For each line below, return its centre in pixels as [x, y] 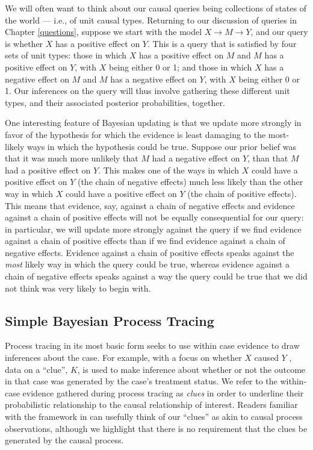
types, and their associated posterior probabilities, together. [115, 102]
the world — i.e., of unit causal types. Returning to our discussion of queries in [151, 20]
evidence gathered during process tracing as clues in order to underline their [163, 392]
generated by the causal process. [64, 440]
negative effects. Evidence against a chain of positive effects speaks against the [150, 252]
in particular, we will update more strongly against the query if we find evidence [153, 229]
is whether [24, 43]
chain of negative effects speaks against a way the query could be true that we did [156, 276]
